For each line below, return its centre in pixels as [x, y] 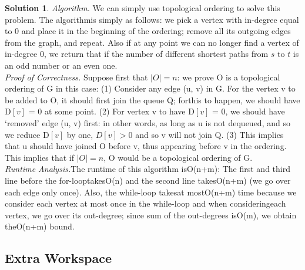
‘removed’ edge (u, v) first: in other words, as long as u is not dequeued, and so [148, 122]
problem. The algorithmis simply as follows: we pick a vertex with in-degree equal [152, 19]
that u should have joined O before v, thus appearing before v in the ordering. [146, 146]
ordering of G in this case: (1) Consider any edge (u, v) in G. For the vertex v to [150, 88]
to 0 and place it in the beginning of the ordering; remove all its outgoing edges [148, 31]
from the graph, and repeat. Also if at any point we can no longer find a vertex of [152, 42]
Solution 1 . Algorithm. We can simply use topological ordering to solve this [143, 8]
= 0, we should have [249, 111]
